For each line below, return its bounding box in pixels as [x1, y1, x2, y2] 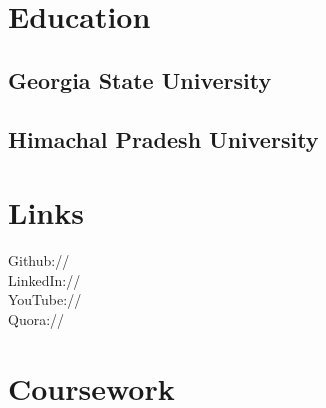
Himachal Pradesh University [8, 123, 319, 154]
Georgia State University [8, 64, 272, 95]
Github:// [8, 250, 70, 271]
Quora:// [8, 308, 65, 329]
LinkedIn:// [8, 269, 81, 290]
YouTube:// [8, 289, 82, 310]
